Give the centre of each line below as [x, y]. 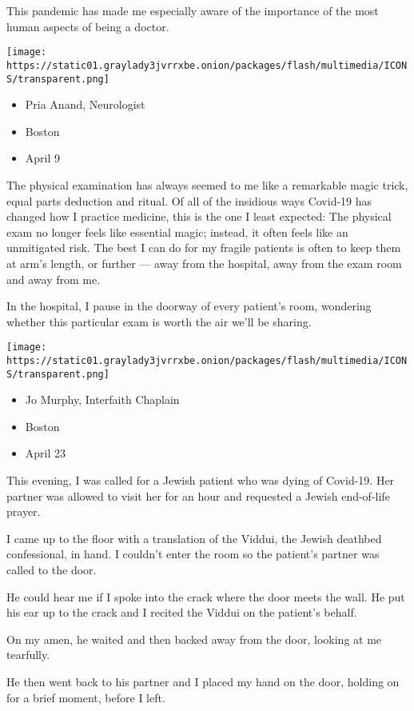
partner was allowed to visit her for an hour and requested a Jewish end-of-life [198, 495]
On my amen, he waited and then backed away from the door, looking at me [194, 639]
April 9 [43, 158]
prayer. [24, 511]
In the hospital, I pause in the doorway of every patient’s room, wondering [189, 306]
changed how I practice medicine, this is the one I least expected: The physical [199, 216]
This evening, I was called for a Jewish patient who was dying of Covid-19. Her [201, 480]
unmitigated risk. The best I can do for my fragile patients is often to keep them [204, 248]
